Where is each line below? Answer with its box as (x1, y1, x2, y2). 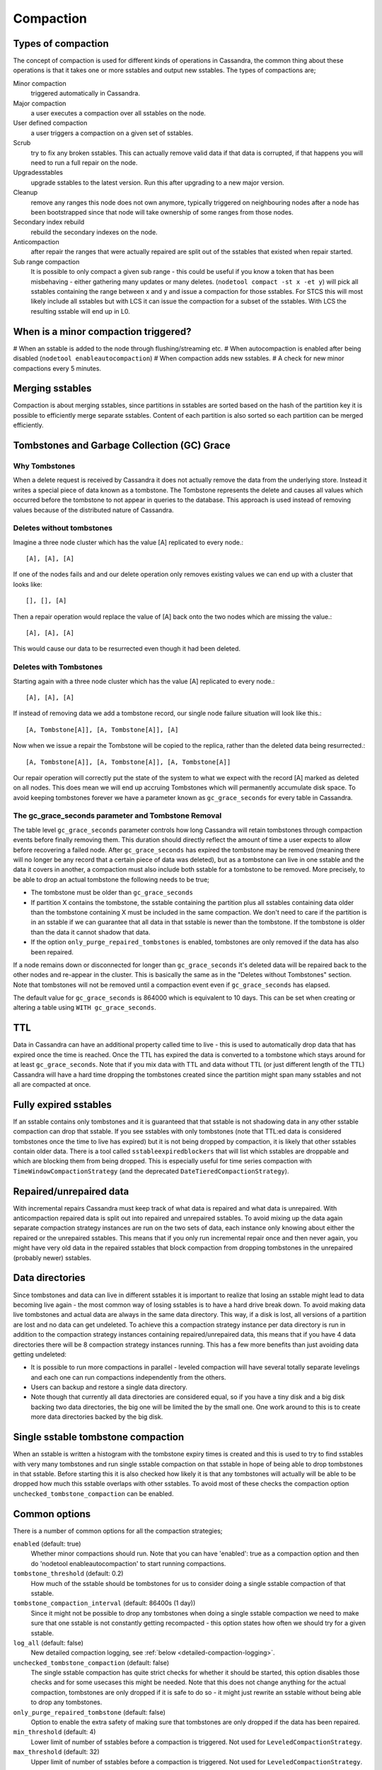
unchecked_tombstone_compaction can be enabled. (13, 1489, 174, 1497)
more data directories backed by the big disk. (30, 1412, 163, 1421)
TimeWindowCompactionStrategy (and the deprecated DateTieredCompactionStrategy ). (13, 1167, 289, 1175)
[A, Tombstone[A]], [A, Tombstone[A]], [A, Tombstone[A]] (25, 758, 231, 766)
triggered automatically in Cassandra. (30, 89, 141, 98)
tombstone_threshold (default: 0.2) (13, 1569, 124, 1578)
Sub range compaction (13, 257, 80, 265)
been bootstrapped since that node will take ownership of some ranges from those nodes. (30, 207, 294, 216)
